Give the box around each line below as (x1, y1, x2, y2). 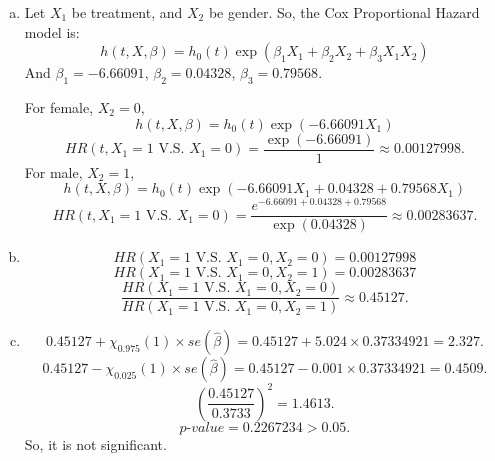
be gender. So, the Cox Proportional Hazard (208, 2, 480, 22)
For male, (24, 161, 83, 182)
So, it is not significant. (24, 433, 167, 454)
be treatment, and (71, 2, 183, 22)
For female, (24, 96, 94, 117)
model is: (24, 21, 80, 42)
